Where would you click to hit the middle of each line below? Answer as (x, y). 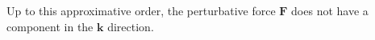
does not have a (330, 10)
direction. (131, 26)
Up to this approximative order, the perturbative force (141, 10)
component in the (50, 26)
